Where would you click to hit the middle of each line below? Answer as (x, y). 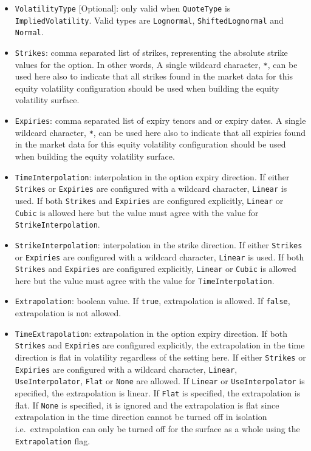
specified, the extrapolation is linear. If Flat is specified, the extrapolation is (158, 393)
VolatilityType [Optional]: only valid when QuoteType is (123, 8)
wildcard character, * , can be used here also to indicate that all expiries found (160, 132)
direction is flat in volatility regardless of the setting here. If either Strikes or (160, 357)
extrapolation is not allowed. (68, 313)
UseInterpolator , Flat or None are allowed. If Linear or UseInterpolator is (160, 381)
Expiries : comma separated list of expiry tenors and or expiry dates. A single (160, 120)
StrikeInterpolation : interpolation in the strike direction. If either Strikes (159, 244)
